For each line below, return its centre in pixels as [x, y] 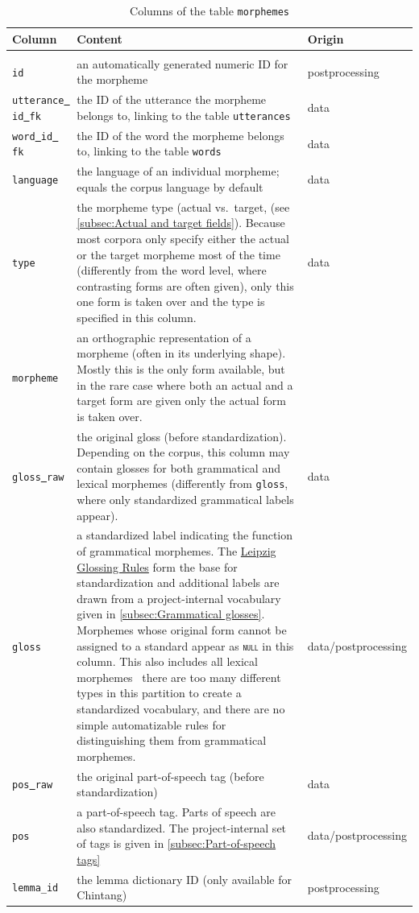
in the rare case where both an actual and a [185, 384]
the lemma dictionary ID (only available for [184, 879]
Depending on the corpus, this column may [183, 452]
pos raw [33, 785]
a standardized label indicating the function [185, 535]
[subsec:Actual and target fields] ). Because [181, 223]
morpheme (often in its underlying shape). [181, 353]
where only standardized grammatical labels [185, 499]
